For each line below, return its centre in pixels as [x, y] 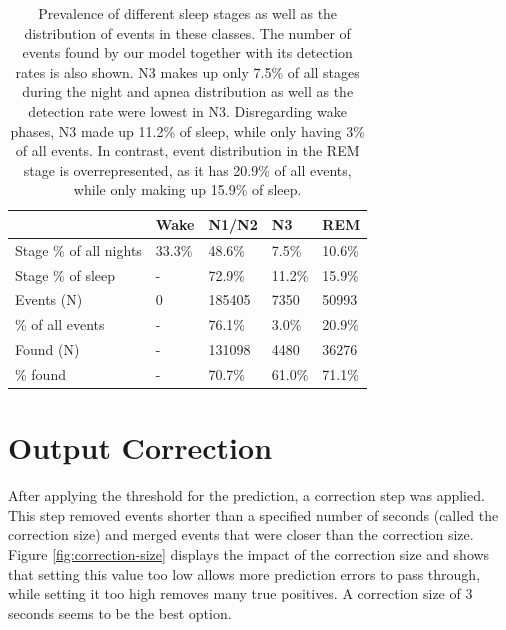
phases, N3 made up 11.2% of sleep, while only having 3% [187, 130]
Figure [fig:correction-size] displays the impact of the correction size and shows [249, 554]
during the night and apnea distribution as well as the [188, 91]
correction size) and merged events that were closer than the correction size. [241, 534]
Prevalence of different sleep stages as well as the [188, 13]
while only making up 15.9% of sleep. [187, 189]
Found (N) [47, 349]
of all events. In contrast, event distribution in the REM [187, 150]
